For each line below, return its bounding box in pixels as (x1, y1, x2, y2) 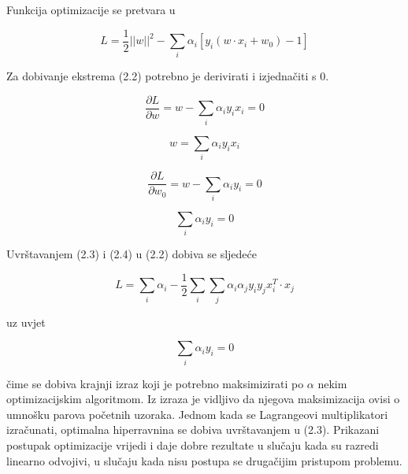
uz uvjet (6, 313, 46, 330)
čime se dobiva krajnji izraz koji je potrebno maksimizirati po (6, 375, 304, 391)
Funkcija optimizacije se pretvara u (6, 2, 176, 17)
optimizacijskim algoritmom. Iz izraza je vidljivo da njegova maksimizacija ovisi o (6, 391, 400, 407)
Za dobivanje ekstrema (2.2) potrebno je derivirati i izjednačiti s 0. (6, 68, 329, 84)
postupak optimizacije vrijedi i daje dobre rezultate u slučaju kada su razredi (6, 436, 379, 453)
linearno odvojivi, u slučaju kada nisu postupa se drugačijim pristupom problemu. (6, 452, 402, 468)
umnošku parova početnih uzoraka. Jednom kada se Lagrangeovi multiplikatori (6, 405, 388, 422)
